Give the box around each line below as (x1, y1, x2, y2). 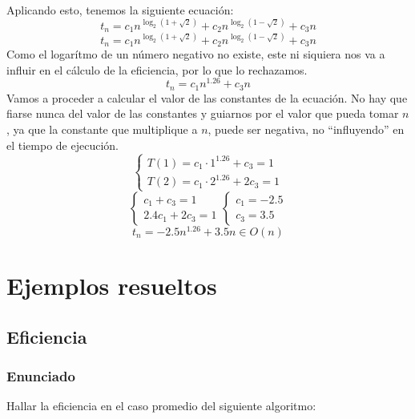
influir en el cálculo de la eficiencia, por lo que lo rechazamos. (6, 61, 308, 78)
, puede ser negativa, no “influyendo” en (207, 121, 405, 137)
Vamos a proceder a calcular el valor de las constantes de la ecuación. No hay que (6, 89, 408, 106)
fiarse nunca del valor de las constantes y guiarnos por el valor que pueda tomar (6, 105, 399, 122)
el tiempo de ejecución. (6, 136, 119, 153)
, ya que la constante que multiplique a (6, 121, 198, 137)
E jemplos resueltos (6, 269, 217, 302)
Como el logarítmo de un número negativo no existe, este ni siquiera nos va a (6, 46, 385, 62)
